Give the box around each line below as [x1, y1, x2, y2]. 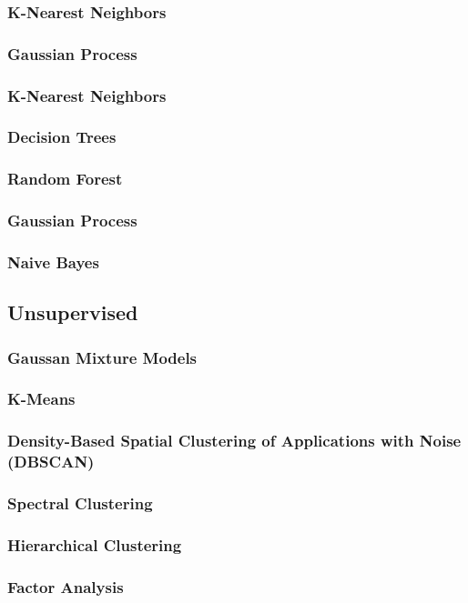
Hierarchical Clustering [7, 533, 182, 556]
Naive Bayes [7, 250, 99, 273]
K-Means [7, 387, 76, 410]
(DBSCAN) [7, 450, 95, 473]
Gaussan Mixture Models [7, 346, 198, 368]
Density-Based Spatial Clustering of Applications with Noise [7, 429, 462, 452]
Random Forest [7, 167, 123, 190]
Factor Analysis [7, 575, 124, 598]
